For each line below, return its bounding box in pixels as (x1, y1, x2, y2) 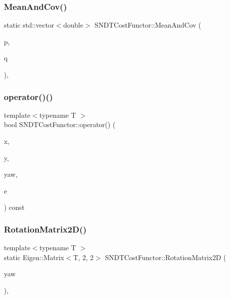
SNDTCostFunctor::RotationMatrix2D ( (105, 252, 227, 262)
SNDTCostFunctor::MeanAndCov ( (94, 20, 201, 30)
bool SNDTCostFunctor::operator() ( (4, 119, 115, 130)
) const (4, 202, 25, 212)
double (63, 20, 84, 30)
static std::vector (4, 20, 55, 30)
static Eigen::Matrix (4, 252, 64, 262)
